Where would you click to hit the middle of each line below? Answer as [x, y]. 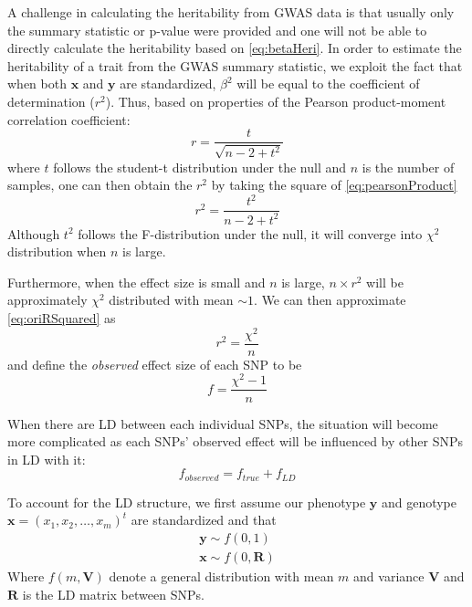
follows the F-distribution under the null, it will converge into [250, 233]
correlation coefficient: [69, 119]
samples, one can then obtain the [100, 185]
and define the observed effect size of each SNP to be [155, 364]
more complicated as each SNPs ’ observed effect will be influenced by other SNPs [235, 441]
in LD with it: [47, 459]
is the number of [408, 167]
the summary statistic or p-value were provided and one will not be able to [217, 30]
